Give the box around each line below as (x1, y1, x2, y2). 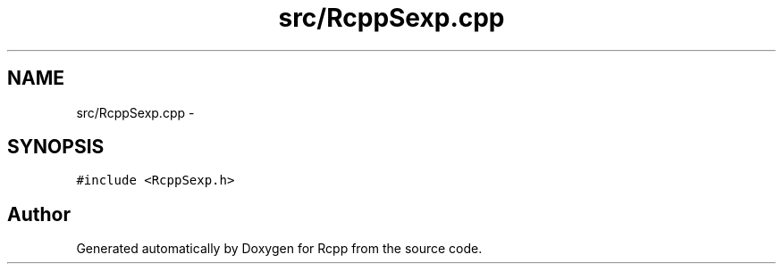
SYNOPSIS (7, 135, 105, 159)
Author (7, 202, 71, 226)
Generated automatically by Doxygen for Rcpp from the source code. (76, 241, 483, 257)
